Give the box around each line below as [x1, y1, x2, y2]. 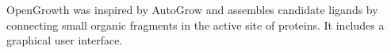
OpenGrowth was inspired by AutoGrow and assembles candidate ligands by [6, 2, 378, 17]
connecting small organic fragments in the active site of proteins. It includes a [6, 16, 385, 33]
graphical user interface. [6, 32, 123, 48]
